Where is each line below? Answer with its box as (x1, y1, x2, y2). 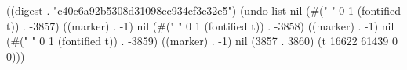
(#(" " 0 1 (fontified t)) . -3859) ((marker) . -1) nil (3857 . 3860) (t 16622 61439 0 (6, 33, 398, 49)
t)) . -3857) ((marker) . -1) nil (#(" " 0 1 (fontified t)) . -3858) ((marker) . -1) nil (6, 17, 394, 33)
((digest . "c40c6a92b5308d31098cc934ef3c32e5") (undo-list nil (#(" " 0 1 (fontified (6, 2, 401, 18)
